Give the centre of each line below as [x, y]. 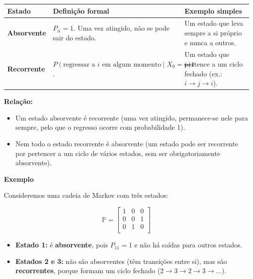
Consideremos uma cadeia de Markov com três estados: [86, 195]
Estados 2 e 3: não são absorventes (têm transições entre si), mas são [121, 261]
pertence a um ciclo [214, 63]
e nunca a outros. [210, 42]
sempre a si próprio [213, 32]
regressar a [79, 64]
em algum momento [131, 64]
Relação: [18, 101]
